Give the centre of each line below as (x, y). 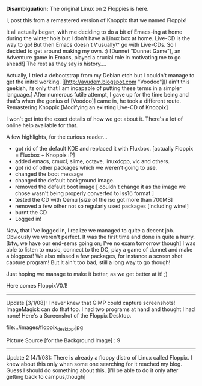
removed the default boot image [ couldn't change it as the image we (100, 187)
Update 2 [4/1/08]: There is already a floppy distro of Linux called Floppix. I (99, 357)
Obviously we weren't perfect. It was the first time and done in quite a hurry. (101, 237)
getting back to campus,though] (46, 376)
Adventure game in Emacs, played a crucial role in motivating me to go (94, 57)
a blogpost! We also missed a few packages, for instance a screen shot (94, 256)
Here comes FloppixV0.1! (37, 285)
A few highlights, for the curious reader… (57, 137)
